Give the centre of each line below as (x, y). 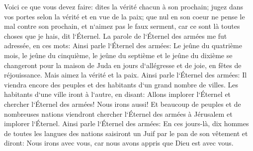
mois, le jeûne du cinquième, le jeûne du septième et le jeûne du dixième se (118, 55)
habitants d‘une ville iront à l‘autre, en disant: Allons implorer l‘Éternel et (118, 94)
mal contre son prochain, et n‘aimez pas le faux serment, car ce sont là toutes (122, 26)
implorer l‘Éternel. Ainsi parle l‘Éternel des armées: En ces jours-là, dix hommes (126, 123)
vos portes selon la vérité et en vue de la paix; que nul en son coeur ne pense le (125, 16)
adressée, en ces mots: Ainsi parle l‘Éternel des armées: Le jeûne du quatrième (123, 45)
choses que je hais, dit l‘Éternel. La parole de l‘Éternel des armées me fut (116, 36)
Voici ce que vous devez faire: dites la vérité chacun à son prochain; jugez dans (124, 6)
